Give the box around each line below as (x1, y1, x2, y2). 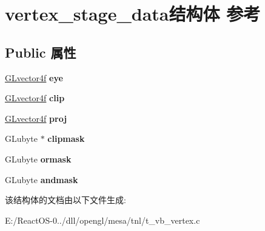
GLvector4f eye (5, 71, 63, 84)
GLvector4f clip (5, 92, 65, 104)
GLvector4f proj (5, 112, 67, 124)
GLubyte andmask (5, 173, 78, 186)
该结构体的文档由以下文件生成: (5, 193, 126, 206)
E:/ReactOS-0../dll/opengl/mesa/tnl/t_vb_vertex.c (5, 213, 200, 226)
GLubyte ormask (5, 152, 72, 165)
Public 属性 (5, 42, 76, 61)
